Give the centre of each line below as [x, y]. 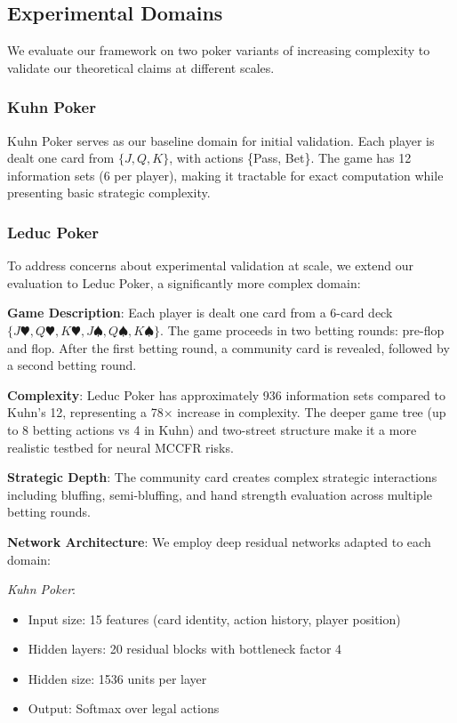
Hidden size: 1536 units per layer [117, 678]
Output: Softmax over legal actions [124, 708]
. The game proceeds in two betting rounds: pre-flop [302, 329]
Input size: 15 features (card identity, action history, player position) [214, 619]
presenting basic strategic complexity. [109, 193]
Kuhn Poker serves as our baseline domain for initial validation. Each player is [221, 140]
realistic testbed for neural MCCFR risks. [120, 447]
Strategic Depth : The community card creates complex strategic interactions [222, 477]
